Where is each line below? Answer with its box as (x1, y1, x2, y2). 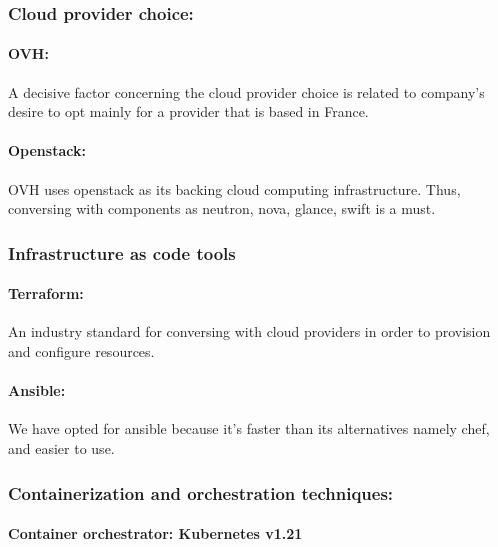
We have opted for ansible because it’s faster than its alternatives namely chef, (8, 418, 490, 439)
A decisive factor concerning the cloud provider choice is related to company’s (8, 81, 485, 102)
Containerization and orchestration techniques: (8, 480, 394, 505)
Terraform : (8, 283, 84, 304)
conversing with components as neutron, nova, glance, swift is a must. (8, 198, 436, 219)
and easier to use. (8, 438, 115, 459)
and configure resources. (8, 341, 155, 362)
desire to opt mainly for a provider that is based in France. (8, 101, 369, 122)
